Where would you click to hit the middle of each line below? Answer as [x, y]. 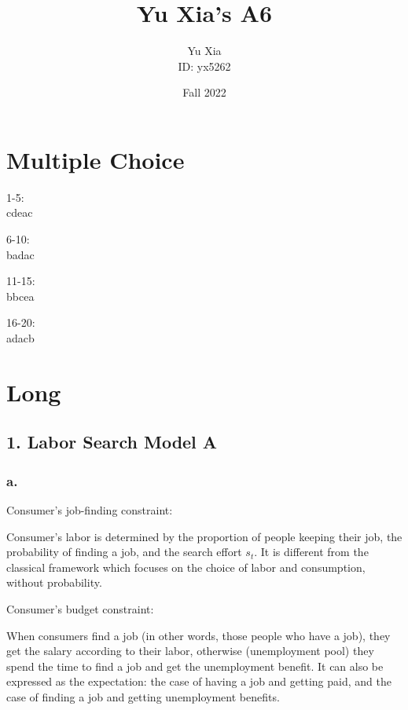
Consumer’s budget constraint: [80, 608]
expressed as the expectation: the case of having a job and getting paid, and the [199, 681]
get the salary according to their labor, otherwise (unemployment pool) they [190, 651]
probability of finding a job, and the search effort [124, 552]
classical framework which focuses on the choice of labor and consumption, [186, 567]
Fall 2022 [204, 92]
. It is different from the [311, 552]
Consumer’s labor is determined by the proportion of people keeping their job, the [204, 536]
